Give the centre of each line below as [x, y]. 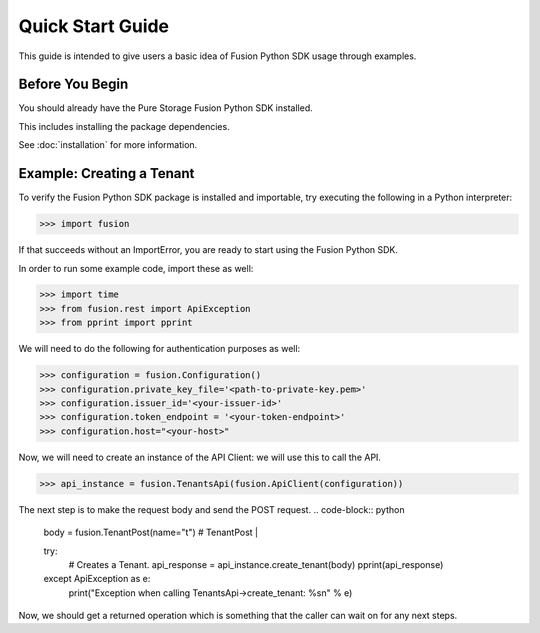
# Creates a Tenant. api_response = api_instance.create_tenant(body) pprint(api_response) [256, 564]
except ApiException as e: [97, 579]
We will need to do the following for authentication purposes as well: [159, 349]
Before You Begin [73, 84]
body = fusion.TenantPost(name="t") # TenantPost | [151, 532]
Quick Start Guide [94, 26]
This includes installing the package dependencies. [124, 126]
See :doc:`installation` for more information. [108, 145]
